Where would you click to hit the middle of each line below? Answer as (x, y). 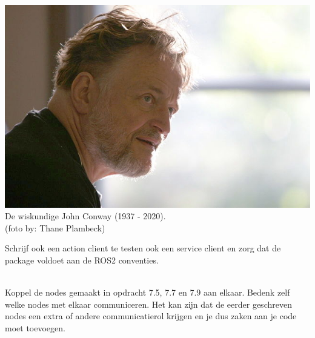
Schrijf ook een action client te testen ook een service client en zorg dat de (143, 248)
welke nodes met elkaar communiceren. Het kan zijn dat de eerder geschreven (148, 304)
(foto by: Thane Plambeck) (55, 227)
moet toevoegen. (35, 328)
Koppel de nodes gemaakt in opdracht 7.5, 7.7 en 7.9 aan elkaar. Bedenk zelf (148, 292)
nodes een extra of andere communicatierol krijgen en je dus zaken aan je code (151, 316)
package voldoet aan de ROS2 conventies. (82, 260)
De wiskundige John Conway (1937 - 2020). (85, 216)
